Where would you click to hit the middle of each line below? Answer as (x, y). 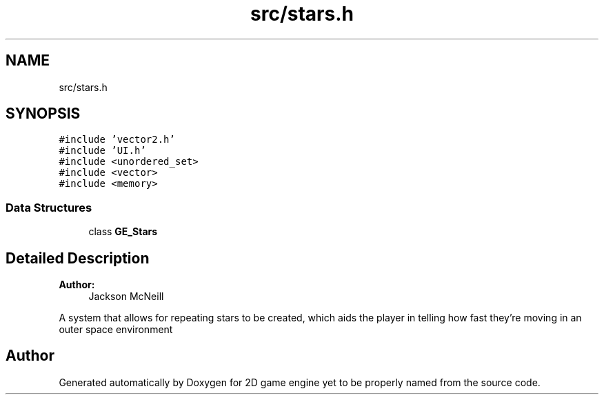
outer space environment (116, 330)
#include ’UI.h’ (102, 151)
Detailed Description (78, 258)
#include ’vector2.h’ (117, 140)
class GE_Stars (123, 232)
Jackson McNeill (126, 297)
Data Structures (49, 207)
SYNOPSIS (43, 114)
